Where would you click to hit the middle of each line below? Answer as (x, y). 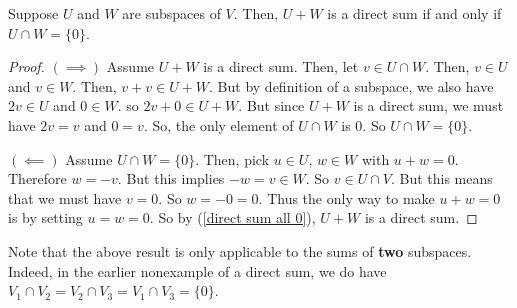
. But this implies (171, 178)
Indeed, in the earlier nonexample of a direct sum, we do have (197, 270)
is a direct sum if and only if (414, 13)
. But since (271, 105)
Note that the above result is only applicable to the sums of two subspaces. (240, 250)
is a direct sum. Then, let (281, 66)
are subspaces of (171, 13)
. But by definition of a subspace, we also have (351, 85)
